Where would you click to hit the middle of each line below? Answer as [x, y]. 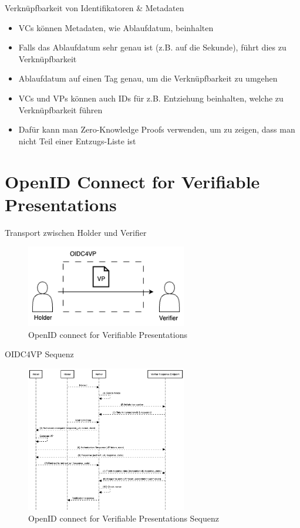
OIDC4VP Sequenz [39, 354]
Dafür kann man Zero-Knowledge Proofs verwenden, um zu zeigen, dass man [157, 129]
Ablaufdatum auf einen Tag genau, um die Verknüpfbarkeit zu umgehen [148, 78]
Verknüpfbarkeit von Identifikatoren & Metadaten [95, 8]
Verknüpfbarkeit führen [60, 109]
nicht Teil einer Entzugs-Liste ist [77, 141]
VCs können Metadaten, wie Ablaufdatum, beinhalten [116, 27]
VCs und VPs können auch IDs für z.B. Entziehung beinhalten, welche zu [151, 98]
